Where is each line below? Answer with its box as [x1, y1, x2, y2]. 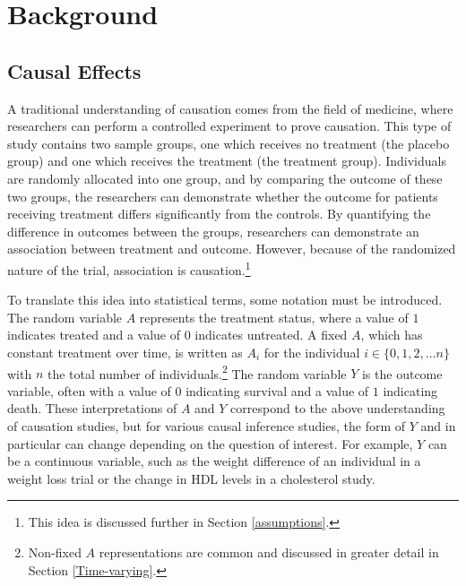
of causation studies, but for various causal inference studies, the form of [7, 416, 406, 435]
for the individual [263, 342, 360, 361]
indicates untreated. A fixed [194, 325, 348, 344]
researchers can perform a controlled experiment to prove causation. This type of [7, 116, 452, 135]
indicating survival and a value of [186, 381, 369, 400]
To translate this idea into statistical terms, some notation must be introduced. [7, 290, 443, 309]
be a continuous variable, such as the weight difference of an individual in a [7, 452, 421, 470]
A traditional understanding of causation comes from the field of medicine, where [7, 99, 453, 117]
